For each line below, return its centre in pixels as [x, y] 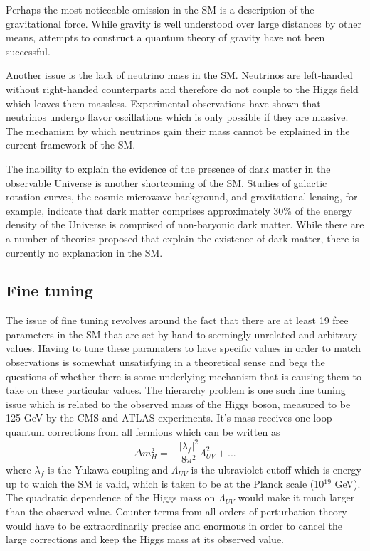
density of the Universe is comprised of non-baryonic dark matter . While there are [185, 224]
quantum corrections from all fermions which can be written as [143, 432]
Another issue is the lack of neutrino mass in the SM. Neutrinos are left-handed [179, 75]
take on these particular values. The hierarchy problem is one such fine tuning [176, 390]
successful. [28, 51]
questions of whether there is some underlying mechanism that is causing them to [184, 376]
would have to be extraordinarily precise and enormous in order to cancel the [174, 525]
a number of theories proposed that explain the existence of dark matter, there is [183, 238]
